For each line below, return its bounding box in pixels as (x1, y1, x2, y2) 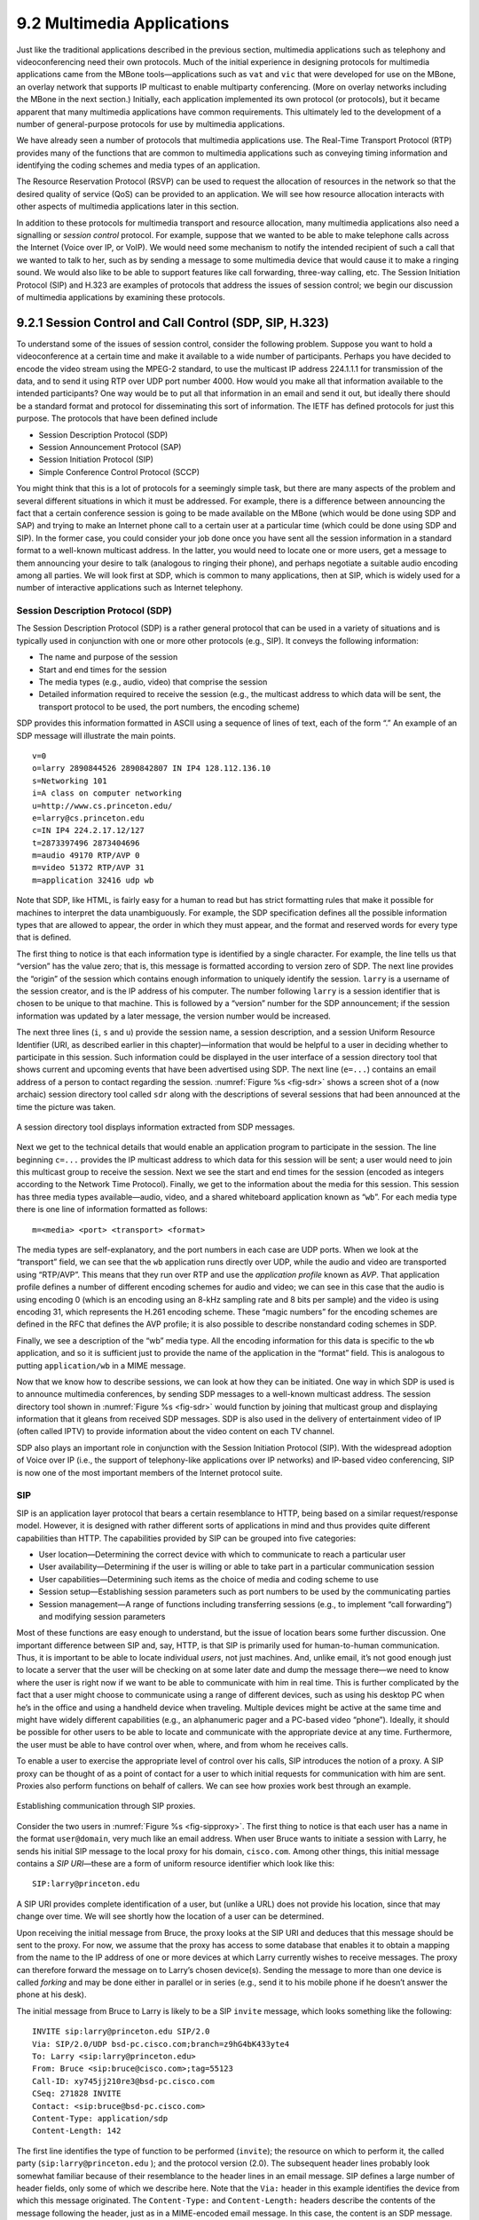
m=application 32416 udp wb (32, 875, 154, 885)
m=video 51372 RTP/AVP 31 (32, 862, 145, 873)
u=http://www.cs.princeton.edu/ (32, 800, 173, 811)
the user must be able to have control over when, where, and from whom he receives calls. (16, 1739, 349, 1749)
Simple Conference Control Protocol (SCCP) (38, 466, 200, 477)
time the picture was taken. (16, 1101, 116, 1112)
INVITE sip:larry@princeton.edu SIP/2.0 (32, 2026, 210, 2037)
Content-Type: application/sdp (32, 2113, 169, 2123)
